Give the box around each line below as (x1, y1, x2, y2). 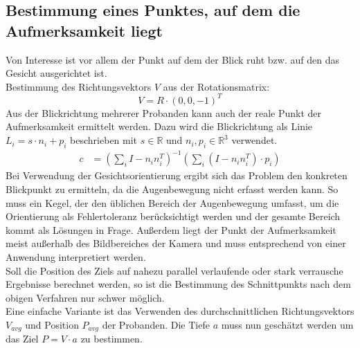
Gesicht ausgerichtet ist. (6, 66, 107, 80)
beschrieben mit (70, 133, 138, 147)
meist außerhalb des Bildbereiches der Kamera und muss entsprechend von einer (6, 236, 346, 250)
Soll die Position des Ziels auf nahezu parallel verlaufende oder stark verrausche (6, 263, 343, 277)
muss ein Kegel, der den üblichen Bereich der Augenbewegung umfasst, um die (6, 195, 339, 210)
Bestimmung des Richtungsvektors (6, 79, 152, 93)
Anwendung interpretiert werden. (6, 249, 146, 264)
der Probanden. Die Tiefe (102, 317, 210, 331)
